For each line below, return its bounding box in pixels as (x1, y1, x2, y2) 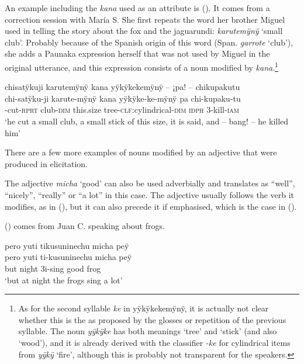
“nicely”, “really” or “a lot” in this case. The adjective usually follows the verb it (5, 188, 295, 200)
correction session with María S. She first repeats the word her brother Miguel (5, 13, 285, 25)
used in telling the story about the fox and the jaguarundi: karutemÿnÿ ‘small (5, 25, 283, 37)
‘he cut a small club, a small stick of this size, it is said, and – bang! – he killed (5, 115, 289, 127)
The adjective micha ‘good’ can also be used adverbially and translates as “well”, (5, 177, 295, 189)
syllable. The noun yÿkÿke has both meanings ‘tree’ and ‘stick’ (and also (18, 325, 277, 337)
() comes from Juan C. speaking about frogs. (5, 220, 165, 232)
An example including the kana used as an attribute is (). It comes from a (5, 2, 270, 13)
